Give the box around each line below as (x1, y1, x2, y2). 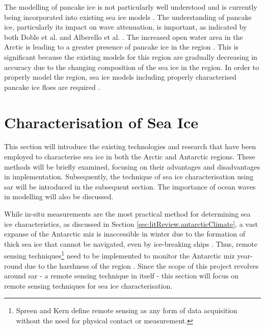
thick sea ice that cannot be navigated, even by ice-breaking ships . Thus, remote (4, 238, 257, 249)
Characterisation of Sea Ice (4, 111, 198, 132)
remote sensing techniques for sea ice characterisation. (4, 280, 173, 291)
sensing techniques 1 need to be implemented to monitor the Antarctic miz (4, 249, 235, 261)
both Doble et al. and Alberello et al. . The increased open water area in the (4, 31, 243, 42)
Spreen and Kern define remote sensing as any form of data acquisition (16, 305, 237, 316)
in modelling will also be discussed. (4, 191, 114, 202)
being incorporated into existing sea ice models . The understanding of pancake (4, 11, 252, 22)
